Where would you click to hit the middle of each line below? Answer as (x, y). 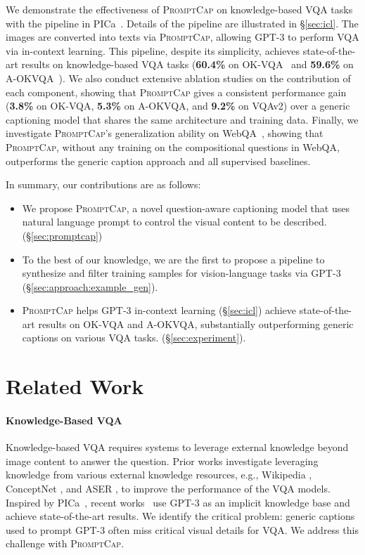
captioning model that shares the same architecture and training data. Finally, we (182, 119)
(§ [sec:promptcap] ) (62, 235)
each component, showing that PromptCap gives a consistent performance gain (176, 92)
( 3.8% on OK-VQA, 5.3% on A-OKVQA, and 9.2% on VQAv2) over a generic (178, 106)
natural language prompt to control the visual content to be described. (174, 222)
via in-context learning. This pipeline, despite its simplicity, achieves (153, 50)
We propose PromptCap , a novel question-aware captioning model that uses (186, 208)
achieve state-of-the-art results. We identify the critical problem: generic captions (180, 516)
